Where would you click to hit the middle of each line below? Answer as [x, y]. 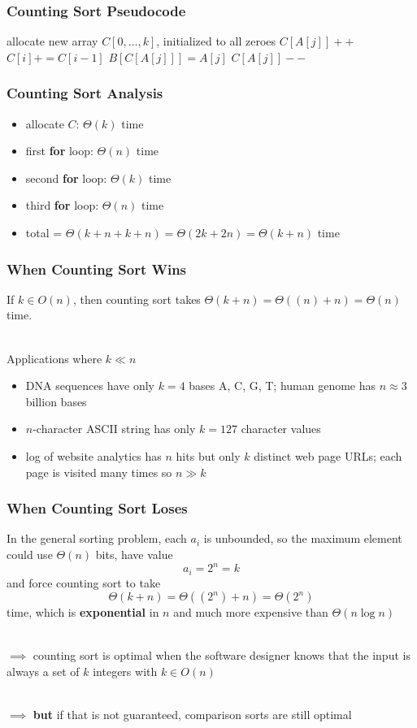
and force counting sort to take [84, 582]
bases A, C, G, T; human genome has [282, 386]
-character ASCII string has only [114, 429]
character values [281, 429]
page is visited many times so [99, 472]
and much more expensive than [251, 612]
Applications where [54, 358]
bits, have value [134, 554]
